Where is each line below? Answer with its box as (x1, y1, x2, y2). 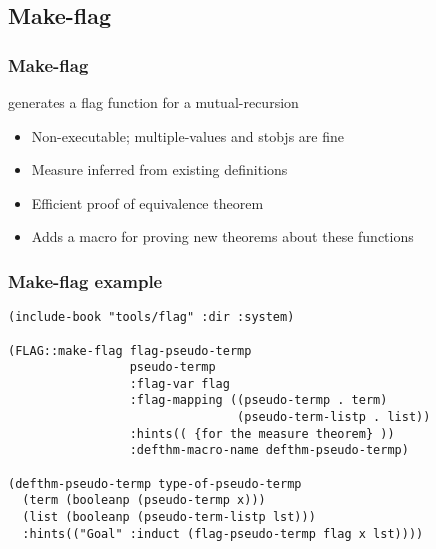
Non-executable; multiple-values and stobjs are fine (31, 125, 344, 146)
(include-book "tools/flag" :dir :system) (8, 310, 295, 325)
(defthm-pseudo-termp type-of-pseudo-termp (8, 476, 302, 491)
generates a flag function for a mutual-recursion (8, 92, 299, 112)
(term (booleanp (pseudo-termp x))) (22, 493, 266, 508)
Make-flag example (8, 268, 163, 293)
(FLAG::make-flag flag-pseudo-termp (8, 343, 252, 358)
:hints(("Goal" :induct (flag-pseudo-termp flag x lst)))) (22, 526, 424, 541)
